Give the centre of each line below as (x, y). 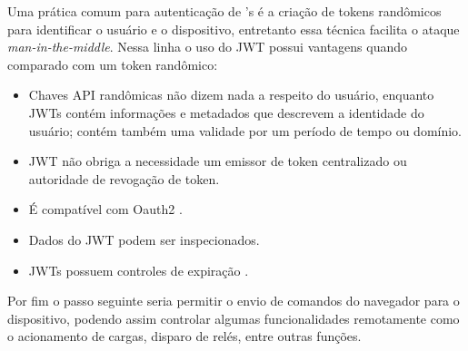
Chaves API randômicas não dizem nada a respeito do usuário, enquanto (231, 95)
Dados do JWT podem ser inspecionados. (144, 239)
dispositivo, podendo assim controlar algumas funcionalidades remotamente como (234, 318)
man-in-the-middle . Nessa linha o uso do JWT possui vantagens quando (208, 47)
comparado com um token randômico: (113, 64)
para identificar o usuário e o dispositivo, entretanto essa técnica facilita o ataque (234, 29)
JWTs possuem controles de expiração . (139, 270)
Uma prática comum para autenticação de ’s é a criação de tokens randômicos (224, 11)
